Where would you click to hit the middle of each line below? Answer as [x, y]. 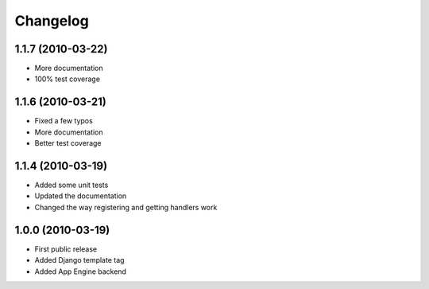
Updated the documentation [81, 196]
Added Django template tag [79, 260]
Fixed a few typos [64, 121]
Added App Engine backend [81, 271]
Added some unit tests [71, 185]
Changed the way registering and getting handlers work [126, 207]
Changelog [52, 21]
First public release [66, 249]
